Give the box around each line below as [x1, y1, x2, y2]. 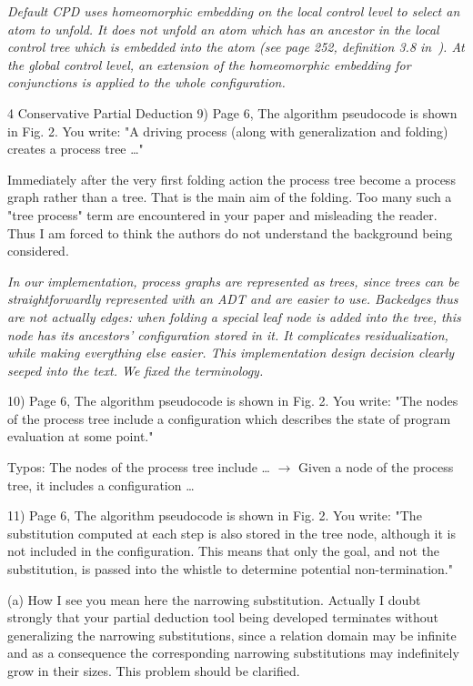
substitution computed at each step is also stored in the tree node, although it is [7, 523, 456, 542]
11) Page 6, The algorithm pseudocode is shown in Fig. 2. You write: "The [7, 506, 422, 525]
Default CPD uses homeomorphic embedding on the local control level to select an [7, 2, 460, 20]
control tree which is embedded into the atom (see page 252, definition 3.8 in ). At [7, 37, 465, 56]
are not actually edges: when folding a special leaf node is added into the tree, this [7, 307, 461, 326]
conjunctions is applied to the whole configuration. [7, 73, 286, 92]
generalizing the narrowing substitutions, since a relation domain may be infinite [7, 625, 457, 644]
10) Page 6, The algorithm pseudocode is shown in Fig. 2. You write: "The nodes [7, 391, 458, 410]
